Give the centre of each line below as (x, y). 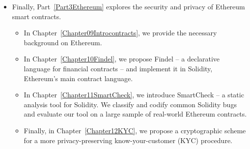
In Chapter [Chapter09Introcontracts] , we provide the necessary (120, 33)
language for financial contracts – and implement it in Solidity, (118, 68)
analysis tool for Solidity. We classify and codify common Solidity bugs (130, 104)
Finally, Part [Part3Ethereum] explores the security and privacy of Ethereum (128, 6)
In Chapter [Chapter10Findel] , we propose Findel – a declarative (122, 59)
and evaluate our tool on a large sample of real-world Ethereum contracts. (135, 114)
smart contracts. (37, 16)
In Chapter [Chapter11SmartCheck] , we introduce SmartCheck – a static (134, 95)
